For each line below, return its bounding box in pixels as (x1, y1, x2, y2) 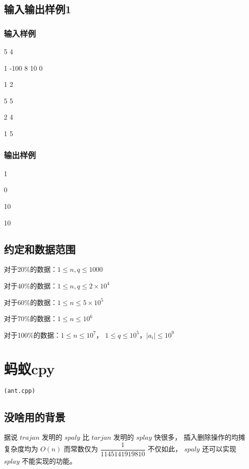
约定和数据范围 (4, 241, 76, 256)
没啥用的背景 (4, 409, 65, 424)
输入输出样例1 (4, 1, 72, 17)
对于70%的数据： (4, 313, 57, 324)
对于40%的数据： (4, 280, 57, 290)
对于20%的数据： (4, 264, 57, 274)
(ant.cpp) (4, 387, 36, 395)
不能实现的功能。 (21, 455, 77, 466)
